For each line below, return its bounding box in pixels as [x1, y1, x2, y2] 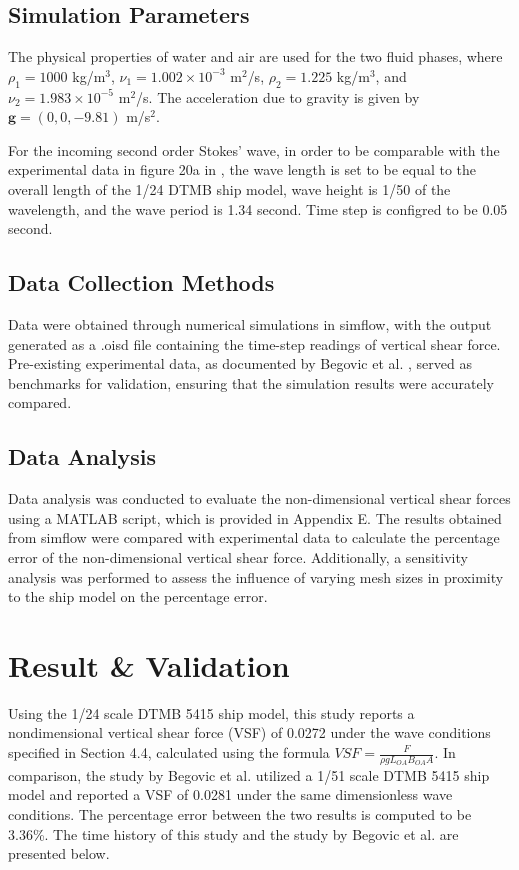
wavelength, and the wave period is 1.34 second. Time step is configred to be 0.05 [8, 198, 508, 219]
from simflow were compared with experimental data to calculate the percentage [8, 527, 500, 548]
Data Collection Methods [8, 267, 275, 298]
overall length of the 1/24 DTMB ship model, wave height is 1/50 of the [8, 178, 451, 199]
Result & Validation [8, 644, 290, 685]
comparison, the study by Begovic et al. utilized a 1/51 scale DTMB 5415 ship [8, 764, 490, 785]
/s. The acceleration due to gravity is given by [136, 86, 420, 107]
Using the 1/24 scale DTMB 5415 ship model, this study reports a [8, 702, 415, 723]
